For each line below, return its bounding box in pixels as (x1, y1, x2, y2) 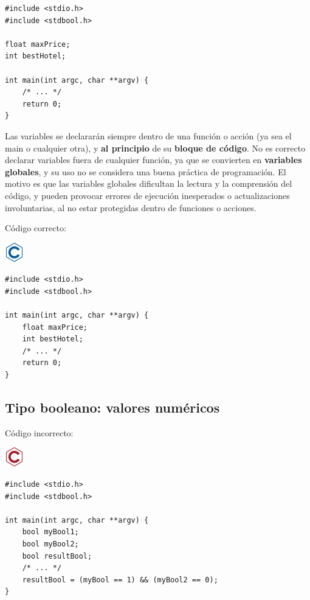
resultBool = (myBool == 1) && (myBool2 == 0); (22, 575, 218, 584)
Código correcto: (5, 222, 66, 234)
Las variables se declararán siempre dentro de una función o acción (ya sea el (5, 129, 292, 142)
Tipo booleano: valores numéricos (5, 398, 220, 417)
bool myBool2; (22, 539, 79, 548)
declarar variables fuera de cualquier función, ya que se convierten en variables (5, 153, 302, 166)
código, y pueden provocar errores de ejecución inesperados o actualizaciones (5, 189, 290, 201)
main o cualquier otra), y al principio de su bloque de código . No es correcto (5, 141, 306, 154)
